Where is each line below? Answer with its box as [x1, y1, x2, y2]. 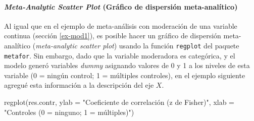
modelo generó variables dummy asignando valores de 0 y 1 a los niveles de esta [4, 60, 250, 71]
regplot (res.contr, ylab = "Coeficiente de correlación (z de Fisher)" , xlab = [4, 97, 234, 107]
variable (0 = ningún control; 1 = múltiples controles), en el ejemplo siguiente [4, 70, 245, 80]
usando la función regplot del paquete [119, 40, 239, 50]
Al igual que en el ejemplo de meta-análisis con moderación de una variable [4, 20, 237, 31]
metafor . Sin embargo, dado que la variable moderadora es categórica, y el [4, 50, 235, 60]
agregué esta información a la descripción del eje [4, 80, 154, 90]
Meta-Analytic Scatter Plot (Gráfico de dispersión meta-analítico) [4, 1, 238, 12]
